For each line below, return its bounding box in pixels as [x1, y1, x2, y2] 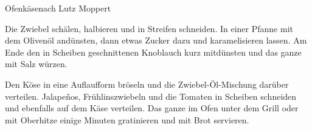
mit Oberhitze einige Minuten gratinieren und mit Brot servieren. [5, 113, 249, 126]
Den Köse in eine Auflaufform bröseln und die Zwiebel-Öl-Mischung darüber [5, 77, 289, 90]
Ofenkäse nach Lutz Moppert [5, 2, 111, 14]
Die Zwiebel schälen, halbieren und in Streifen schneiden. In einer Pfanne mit [5, 22, 293, 34]
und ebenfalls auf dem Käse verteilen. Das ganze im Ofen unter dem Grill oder [5, 102, 299, 114]
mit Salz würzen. [5, 57, 68, 70]
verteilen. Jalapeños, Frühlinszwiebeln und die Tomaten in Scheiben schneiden [5, 89, 297, 102]
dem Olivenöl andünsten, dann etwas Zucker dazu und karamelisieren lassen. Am [5, 34, 307, 47]
